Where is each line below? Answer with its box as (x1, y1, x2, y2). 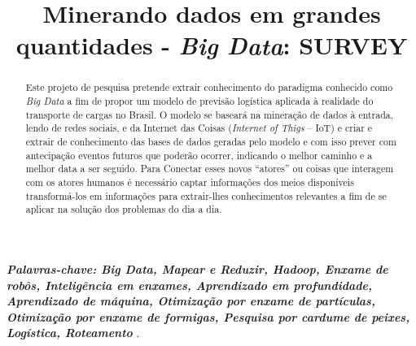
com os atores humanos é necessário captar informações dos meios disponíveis (25, 175, 354, 188)
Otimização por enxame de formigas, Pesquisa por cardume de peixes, (7, 308, 410, 325)
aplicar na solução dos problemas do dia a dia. (25, 202, 222, 216)
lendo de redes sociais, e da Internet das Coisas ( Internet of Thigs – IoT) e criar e (25, 121, 373, 135)
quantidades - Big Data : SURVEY (15, 28, 408, 63)
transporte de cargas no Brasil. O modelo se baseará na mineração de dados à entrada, (25, 107, 394, 121)
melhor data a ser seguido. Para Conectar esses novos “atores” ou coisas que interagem (25, 162, 394, 175)
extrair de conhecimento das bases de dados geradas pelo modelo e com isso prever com (25, 134, 396, 148)
